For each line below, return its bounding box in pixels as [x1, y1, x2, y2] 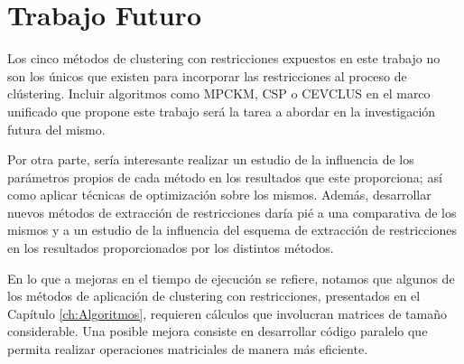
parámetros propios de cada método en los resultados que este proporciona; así [7, 167, 442, 186]
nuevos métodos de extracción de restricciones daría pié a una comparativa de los [7, 202, 457, 221]
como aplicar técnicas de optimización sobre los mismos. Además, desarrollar [7, 185, 432, 204]
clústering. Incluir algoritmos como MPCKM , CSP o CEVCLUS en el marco [7, 84, 431, 103]
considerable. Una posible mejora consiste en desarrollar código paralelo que [7, 322, 428, 341]
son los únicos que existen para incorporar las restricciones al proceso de [7, 66, 407, 85]
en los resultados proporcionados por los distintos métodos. [7, 238, 334, 257]
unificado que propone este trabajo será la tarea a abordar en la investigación [7, 101, 436, 120]
